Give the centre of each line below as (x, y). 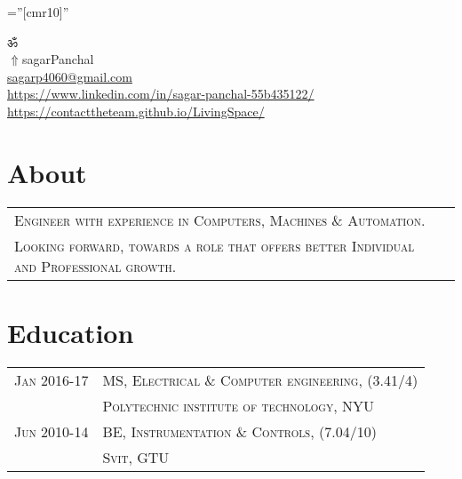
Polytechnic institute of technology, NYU (238, 405)
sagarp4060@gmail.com (70, 76)
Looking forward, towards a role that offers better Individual (215, 245)
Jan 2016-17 (52, 379)
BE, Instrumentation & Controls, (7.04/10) (239, 431)
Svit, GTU (136, 457)
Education (71, 332)
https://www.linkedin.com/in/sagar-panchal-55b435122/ (161, 94)
